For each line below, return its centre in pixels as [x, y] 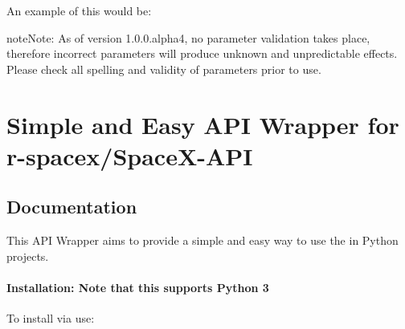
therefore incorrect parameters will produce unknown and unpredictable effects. [202, 53]
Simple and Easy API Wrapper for [203, 124]
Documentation [72, 207]
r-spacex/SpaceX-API [130, 155]
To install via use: [51, 318]
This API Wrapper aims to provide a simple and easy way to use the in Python [202, 240]
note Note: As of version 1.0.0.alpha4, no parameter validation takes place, [188, 37]
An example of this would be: [79, 10]
